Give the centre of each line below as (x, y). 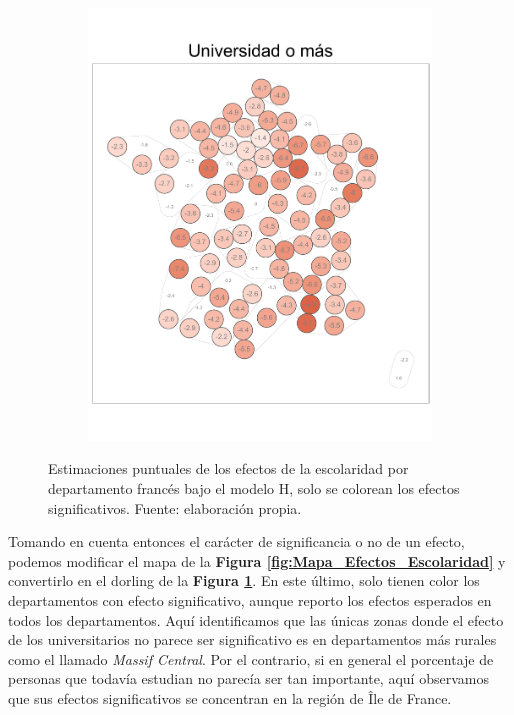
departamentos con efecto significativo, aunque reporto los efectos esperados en (250, 600)
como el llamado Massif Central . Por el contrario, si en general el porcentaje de (251, 658)
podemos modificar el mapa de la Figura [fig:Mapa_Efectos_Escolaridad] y (257, 560)
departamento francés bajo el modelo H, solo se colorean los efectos (254, 488)
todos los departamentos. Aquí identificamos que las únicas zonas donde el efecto (256, 619)
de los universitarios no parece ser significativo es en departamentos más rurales (252, 639)
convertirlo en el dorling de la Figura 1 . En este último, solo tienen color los (244, 580)
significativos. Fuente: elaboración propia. (175, 507)
